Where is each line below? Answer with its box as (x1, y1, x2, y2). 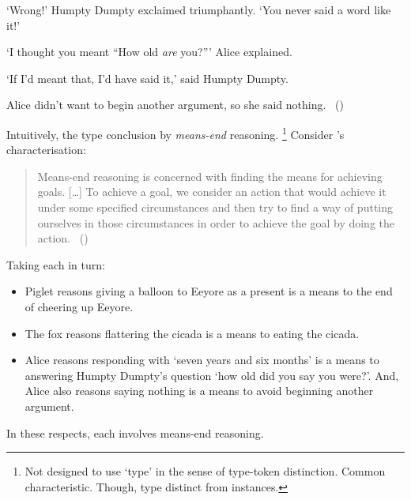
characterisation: (6, 141, 86, 158)
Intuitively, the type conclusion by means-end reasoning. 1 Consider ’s (6, 123, 345, 142)
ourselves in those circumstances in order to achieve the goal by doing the (37, 214, 395, 231)
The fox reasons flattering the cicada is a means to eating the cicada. (25, 325, 360, 341)
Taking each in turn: (6, 256, 105, 273)
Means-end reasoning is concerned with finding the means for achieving (37, 167, 383, 184)
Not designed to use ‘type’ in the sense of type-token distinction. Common (25, 463, 386, 479)
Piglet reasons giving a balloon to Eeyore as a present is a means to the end (25, 283, 393, 299)
